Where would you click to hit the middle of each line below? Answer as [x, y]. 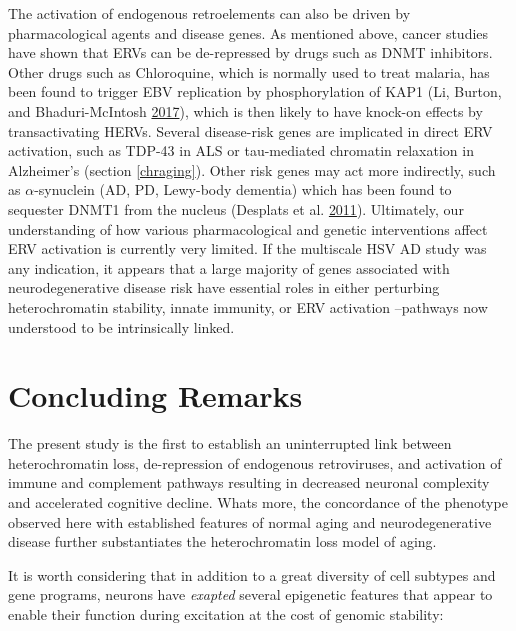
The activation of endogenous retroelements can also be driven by [209, 13]
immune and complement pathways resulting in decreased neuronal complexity [249, 482]
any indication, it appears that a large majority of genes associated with [229, 267]
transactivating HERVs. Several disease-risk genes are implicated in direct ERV [250, 130]
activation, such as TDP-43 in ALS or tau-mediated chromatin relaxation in [241, 150]
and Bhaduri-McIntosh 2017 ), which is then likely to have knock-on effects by [245, 110]
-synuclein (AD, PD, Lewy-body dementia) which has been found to [243, 189]
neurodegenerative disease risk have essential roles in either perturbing [224, 287]
